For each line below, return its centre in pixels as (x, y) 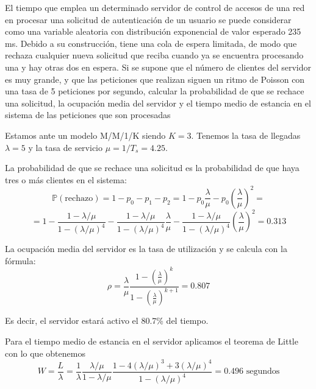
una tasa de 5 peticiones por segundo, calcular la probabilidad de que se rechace (155, 91)
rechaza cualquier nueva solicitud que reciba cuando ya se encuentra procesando (154, 55)
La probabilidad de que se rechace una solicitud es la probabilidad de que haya (152, 168)
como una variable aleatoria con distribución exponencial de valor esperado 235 (153, 31)
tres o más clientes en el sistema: (66, 179)
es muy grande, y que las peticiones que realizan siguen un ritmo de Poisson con (155, 79)
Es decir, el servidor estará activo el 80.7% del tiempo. (107, 321)
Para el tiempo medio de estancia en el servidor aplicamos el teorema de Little (152, 341)
